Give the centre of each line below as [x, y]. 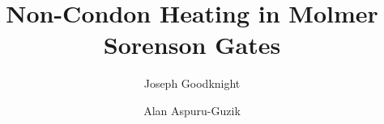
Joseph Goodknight [192, 83]
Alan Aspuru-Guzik [192, 110]
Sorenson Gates [192, 45]
